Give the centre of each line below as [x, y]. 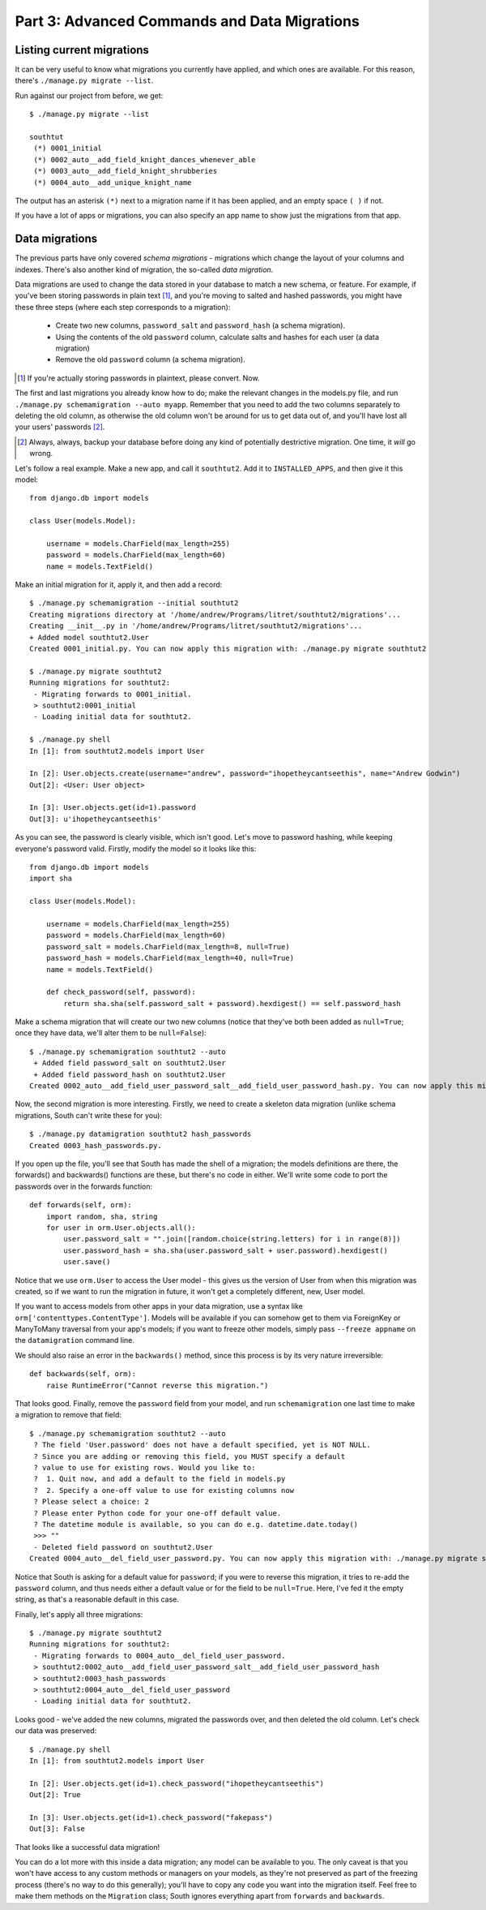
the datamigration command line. [75, 1340]
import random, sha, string [102, 1216]
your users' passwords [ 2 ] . [60, 427]
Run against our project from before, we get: [89, 95]
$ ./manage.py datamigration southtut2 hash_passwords [141, 1134]
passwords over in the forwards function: [84, 1186]
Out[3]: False [57, 1829]
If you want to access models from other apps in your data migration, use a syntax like [159, 1306]
